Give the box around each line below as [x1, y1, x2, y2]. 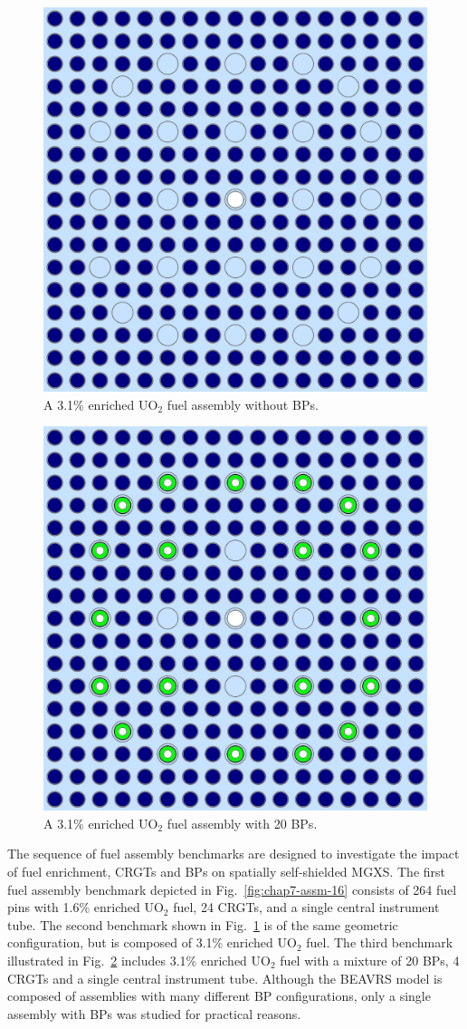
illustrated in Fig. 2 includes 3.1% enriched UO [7, 950, 271, 969]
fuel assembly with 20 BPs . [167, 813, 318, 832]
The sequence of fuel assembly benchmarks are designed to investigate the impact [7, 844, 460, 863]
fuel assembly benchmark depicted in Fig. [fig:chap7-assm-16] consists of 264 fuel [7, 879, 457, 898]
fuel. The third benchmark [306, 933, 453, 952]
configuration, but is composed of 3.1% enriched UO [7, 933, 297, 952]
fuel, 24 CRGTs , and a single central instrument [173, 898, 440, 917]
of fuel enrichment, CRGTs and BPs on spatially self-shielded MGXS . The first [7, 861, 445, 880]
